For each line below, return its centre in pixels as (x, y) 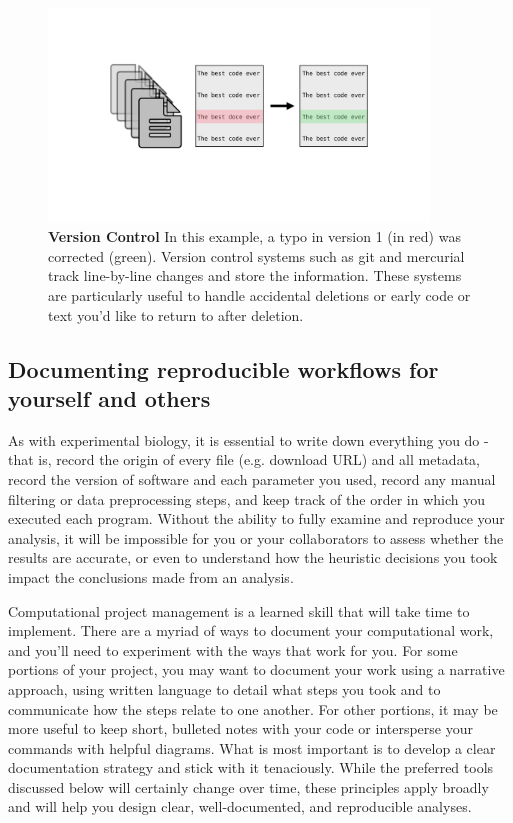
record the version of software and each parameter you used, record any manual (252, 478)
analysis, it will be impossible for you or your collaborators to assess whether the (256, 537)
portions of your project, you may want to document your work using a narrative (256, 669)
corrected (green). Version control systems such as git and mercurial (256, 255)
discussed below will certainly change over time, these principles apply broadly (248, 786)
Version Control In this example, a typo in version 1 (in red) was (254, 236)
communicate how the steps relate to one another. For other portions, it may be (253, 708)
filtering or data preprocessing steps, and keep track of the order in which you (246, 498)
